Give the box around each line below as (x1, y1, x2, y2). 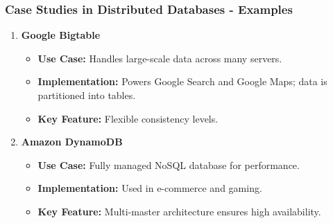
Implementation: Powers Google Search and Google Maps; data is (37, 74, 327, 89)
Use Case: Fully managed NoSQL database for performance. (37, 157, 300, 172)
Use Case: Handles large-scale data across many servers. (37, 51, 282, 65)
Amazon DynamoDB (21, 134, 123, 149)
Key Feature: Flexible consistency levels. (37, 111, 219, 125)
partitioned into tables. (37, 88, 136, 102)
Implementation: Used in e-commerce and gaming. (37, 181, 262, 195)
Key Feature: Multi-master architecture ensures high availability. (37, 204, 321, 218)
